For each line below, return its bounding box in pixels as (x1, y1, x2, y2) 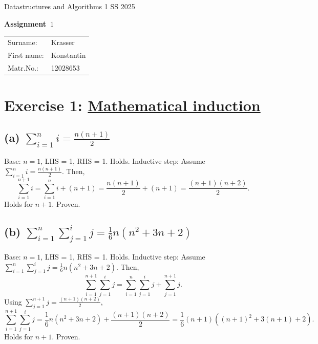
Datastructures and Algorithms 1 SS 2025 (4, 1, 135, 11)
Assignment (4, 18, 46, 29)
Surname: (8, 36, 37, 47)
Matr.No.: (8, 62, 38, 73)
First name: (8, 49, 44, 60)
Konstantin (51, 49, 86, 60)
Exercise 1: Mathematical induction (4, 94, 261, 115)
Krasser (51, 36, 75, 47)
